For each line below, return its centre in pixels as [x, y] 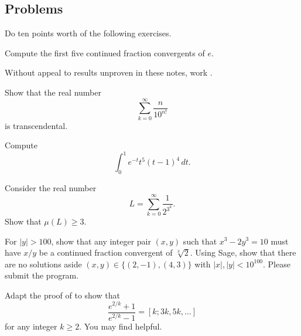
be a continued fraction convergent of [106, 252]
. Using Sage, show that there [243, 252]
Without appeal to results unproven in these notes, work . [109, 72]
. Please [277, 264]
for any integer [31, 326]
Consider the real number [51, 188]
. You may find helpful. [121, 326]
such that [200, 241]
